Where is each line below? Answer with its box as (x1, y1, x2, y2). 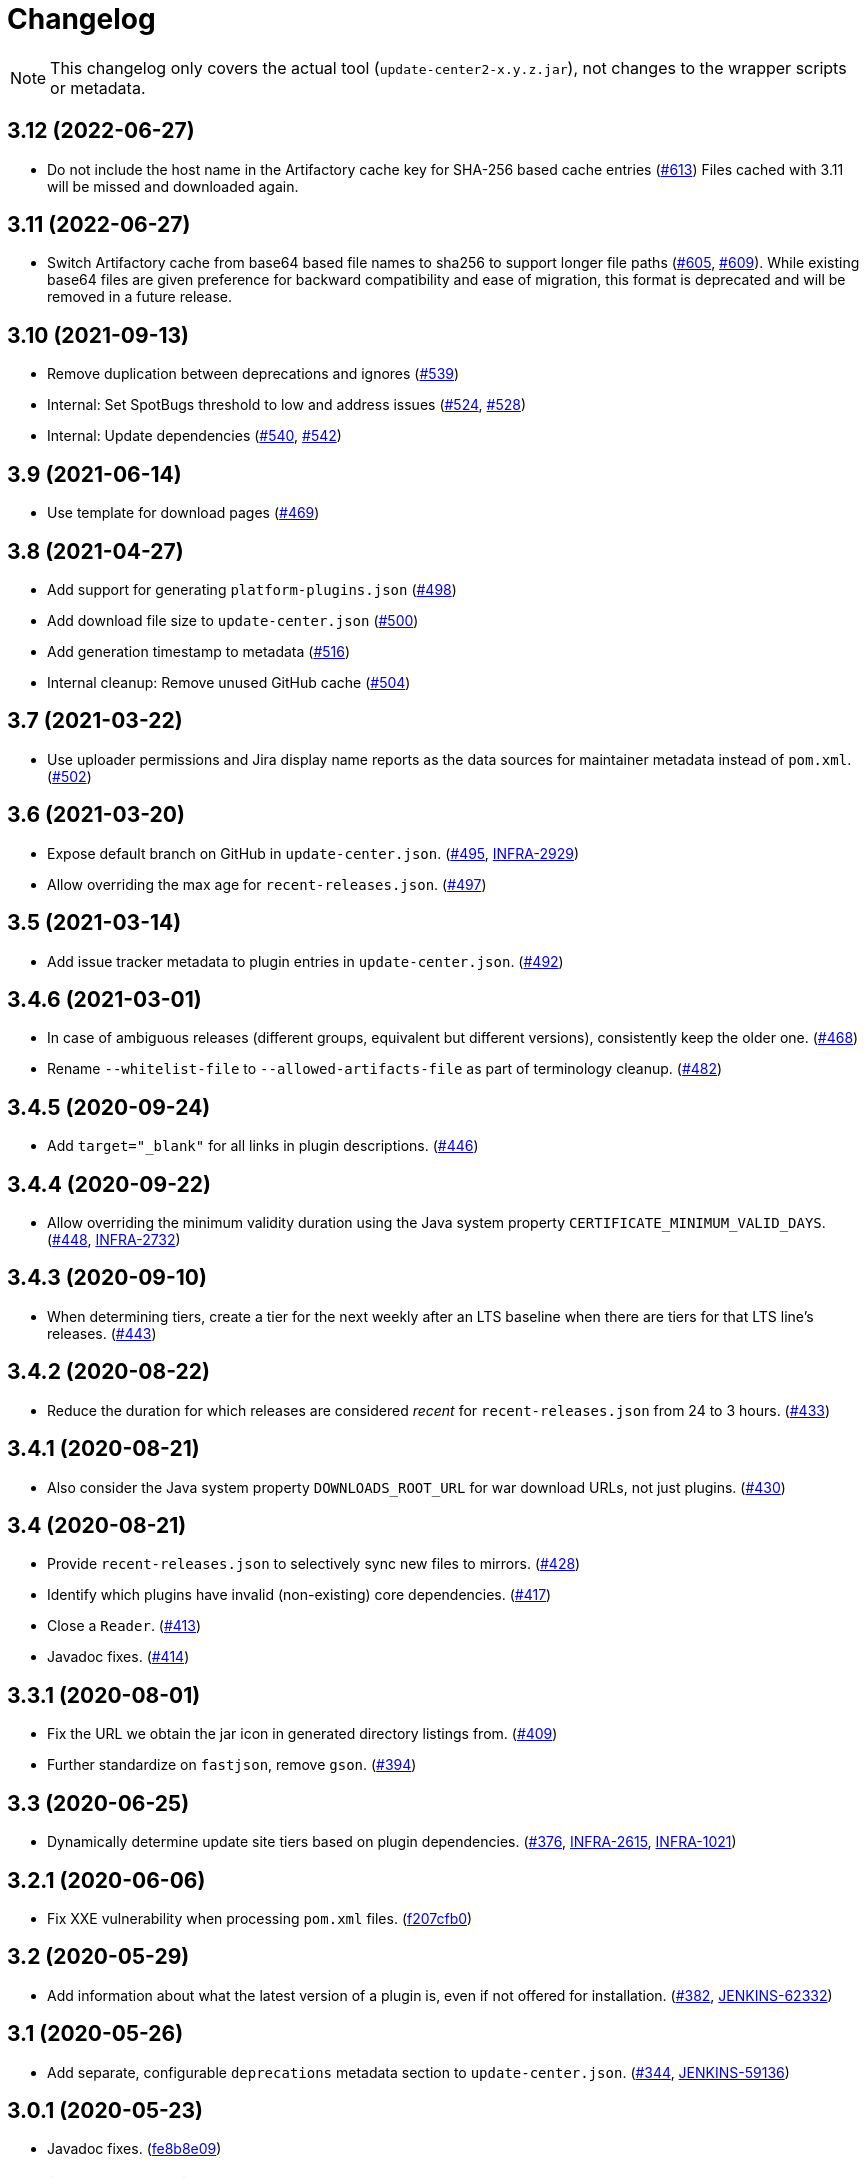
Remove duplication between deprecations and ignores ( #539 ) (47, 365, 460, 383)
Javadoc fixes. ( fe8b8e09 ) (47, 2140, 222, 2158)
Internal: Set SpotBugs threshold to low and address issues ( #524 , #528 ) (47, 396, 527, 414)
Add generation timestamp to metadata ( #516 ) (47, 642, 351, 660)
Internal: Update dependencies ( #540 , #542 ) (47, 427, 342, 445)
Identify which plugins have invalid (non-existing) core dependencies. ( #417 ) (47, 1586, 552, 1604)
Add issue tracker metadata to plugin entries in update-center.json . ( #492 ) (47, 952, 564, 970)
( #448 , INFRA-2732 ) (47, 1231, 181, 1249)
